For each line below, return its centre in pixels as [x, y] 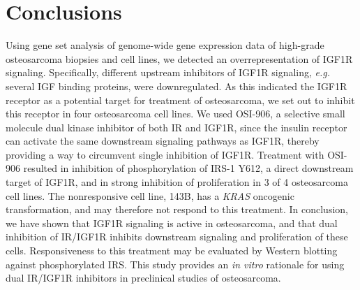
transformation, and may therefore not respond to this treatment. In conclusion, [177, 209]
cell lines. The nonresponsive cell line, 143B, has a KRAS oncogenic [150, 195]
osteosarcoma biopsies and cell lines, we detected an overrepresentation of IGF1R [179, 58]
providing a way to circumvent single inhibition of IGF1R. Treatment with [165, 154]
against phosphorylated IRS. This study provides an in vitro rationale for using [175, 264]
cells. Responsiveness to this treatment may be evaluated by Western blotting [172, 251]
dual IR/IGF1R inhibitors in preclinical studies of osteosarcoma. [143, 278]
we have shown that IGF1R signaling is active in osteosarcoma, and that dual [172, 223]
